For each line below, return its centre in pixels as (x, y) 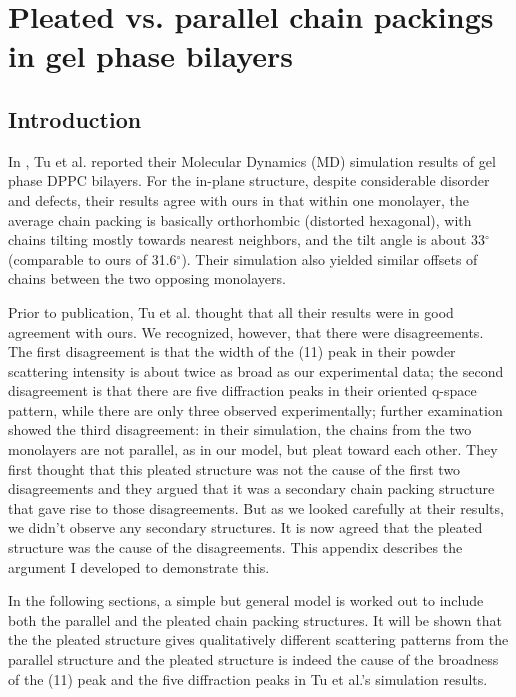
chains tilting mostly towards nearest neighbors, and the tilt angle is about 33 (246, 239)
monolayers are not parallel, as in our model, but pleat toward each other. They (253, 449)
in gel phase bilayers (151, 55)
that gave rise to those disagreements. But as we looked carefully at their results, (256, 507)
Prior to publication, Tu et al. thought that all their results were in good (231, 311)
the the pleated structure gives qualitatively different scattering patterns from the (258, 639)
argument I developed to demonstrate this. (139, 566)
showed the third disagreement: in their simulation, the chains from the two (240, 429)
